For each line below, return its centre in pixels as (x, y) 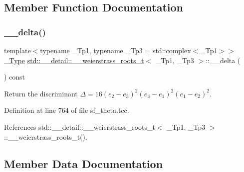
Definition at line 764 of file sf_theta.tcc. (67, 110)
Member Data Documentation (84, 163)
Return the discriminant (41, 93)
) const (15, 77)
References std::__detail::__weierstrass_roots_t (80, 127)
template (17, 50)
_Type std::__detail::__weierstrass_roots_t (74, 60)
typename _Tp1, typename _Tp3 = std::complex (116, 50)
